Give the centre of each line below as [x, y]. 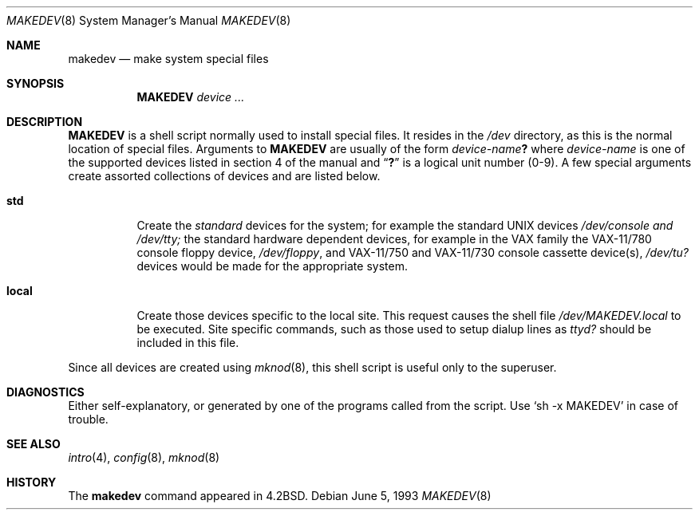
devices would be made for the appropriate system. [272, 266]
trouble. [88, 419]
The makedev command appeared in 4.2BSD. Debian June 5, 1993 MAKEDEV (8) [280, 496]
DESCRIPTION [45, 122]
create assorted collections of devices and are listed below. [224, 176]
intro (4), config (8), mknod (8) [144, 457]
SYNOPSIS [36, 83]
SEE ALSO [34, 444]
